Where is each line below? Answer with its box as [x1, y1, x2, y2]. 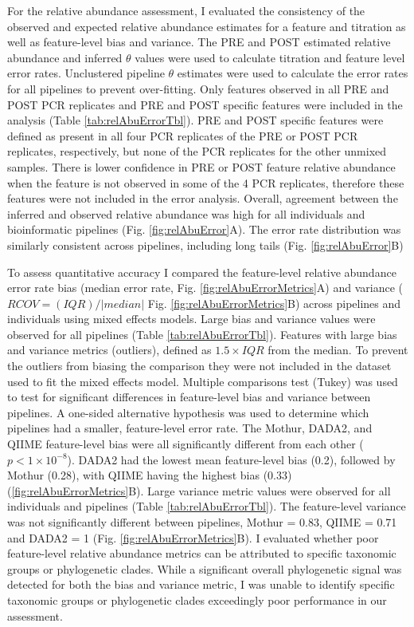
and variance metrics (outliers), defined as [7, 341, 212, 358]
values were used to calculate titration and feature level [135, 49, 405, 65]
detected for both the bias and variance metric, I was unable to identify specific [7, 576, 395, 593]
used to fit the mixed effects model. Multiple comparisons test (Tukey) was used [7, 373, 398, 389]
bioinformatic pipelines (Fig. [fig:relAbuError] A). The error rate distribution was [7, 221, 401, 238]
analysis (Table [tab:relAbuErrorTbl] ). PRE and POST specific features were [7, 112, 384, 128]
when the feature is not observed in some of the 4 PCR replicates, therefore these [7, 174, 404, 191]
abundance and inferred [7, 49, 123, 65]
